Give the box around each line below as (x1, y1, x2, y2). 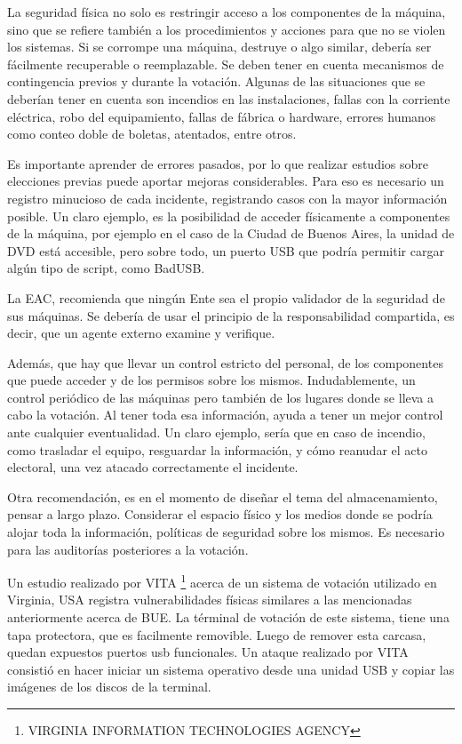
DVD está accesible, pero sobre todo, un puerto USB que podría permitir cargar (7, 241, 444, 260)
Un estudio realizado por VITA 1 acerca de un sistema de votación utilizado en (7, 571, 437, 591)
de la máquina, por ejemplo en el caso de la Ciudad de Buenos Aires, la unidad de (7, 224, 455, 243)
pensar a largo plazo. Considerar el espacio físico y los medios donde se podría (7, 505, 433, 524)
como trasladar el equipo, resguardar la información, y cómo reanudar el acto (7, 440, 427, 459)
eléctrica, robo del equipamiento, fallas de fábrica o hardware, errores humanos (7, 107, 436, 125)
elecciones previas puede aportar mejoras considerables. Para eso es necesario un (7, 172, 444, 190)
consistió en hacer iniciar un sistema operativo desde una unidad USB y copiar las (7, 660, 455, 678)
